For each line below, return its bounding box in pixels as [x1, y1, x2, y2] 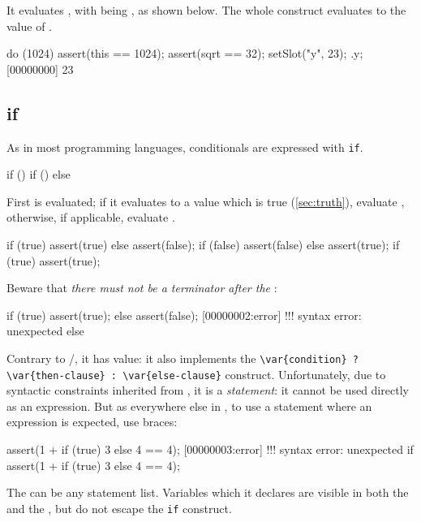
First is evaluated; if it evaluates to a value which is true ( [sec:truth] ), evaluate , [6, 192, 405, 209]
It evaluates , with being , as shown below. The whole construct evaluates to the [6, 2, 406, 18]
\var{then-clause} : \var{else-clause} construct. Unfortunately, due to [6, 365, 386, 382]
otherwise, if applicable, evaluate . [6, 209, 175, 226]
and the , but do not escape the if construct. [6, 499, 232, 516]
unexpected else [6, 322, 84, 339]
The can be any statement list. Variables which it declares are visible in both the [6, 484, 409, 501]
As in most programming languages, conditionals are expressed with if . [6, 138, 363, 155]
